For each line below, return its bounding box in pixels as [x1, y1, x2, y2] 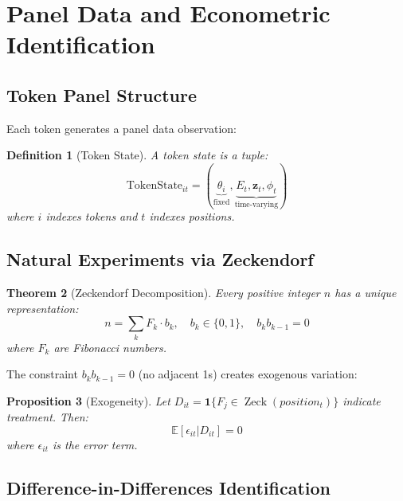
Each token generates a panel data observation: [6, 119, 237, 136]
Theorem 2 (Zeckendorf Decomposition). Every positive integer [6, 284, 320, 301]
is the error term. [52, 436, 138, 453]
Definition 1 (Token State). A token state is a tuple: [6, 147, 268, 163]
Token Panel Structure [6, 82, 198, 107]
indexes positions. [149, 208, 235, 225]
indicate [342, 392, 381, 409]
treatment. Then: [6, 409, 88, 425]
